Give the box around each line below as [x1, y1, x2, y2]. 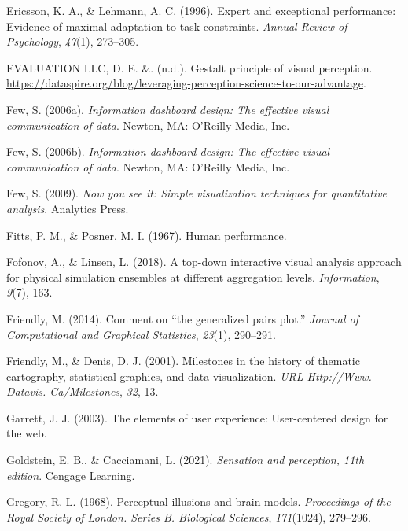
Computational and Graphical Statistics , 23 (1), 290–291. [6, 326, 276, 342]
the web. [6, 425, 47, 441]
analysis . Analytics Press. [6, 200, 129, 216]
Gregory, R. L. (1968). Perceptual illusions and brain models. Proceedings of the [6, 493, 391, 510]
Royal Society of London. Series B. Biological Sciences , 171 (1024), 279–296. [6, 508, 371, 525]
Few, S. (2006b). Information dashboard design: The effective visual [6, 143, 330, 160]
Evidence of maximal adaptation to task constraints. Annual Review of [6, 17, 347, 34]
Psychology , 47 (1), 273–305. [6, 33, 139, 50]
